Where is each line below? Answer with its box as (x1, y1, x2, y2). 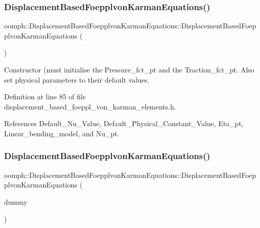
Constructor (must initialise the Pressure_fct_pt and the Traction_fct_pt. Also (4, 64, 254, 74)
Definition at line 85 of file (4, 91, 86, 102)
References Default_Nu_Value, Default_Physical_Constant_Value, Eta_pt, (4, 118, 244, 129)
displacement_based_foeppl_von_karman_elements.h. (4, 101, 176, 111)
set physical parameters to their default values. (4, 74, 150, 85)
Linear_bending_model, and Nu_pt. (4, 128, 120, 138)
